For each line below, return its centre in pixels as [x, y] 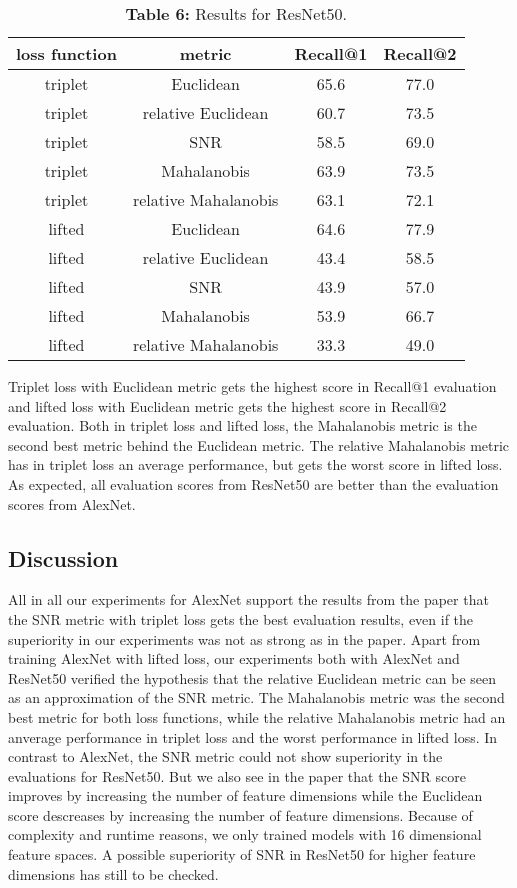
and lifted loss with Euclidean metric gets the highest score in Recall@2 [227, 405]
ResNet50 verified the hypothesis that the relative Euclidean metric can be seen [252, 677]
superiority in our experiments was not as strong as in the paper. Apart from [244, 638]
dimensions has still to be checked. [113, 873]
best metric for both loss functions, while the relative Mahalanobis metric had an [257, 716]
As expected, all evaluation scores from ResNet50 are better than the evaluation [253, 483]
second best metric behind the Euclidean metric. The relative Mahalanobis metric [259, 444]
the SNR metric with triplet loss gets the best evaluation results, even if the [241, 618]
